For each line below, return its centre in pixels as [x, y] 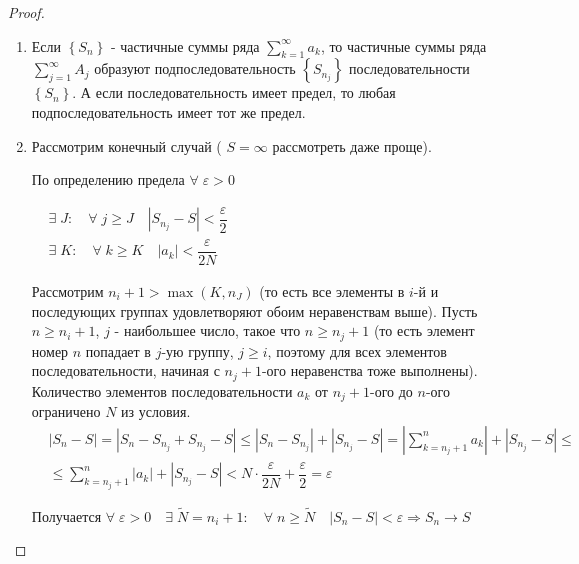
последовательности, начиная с [125, 370]
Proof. [26, 12]
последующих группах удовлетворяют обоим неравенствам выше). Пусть [254, 310]
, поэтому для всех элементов [357, 350]
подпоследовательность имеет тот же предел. [168, 111]
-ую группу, [197, 350]
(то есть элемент [424, 330]
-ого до [391, 390]
